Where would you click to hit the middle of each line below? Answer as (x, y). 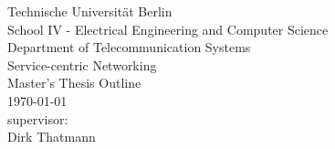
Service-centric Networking (82, 64)
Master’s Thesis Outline (74, 83)
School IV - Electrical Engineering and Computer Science (168, 29)
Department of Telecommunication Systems (129, 47)
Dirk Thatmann (52, 137)
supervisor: (38, 118)
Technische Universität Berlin (90, 11)
